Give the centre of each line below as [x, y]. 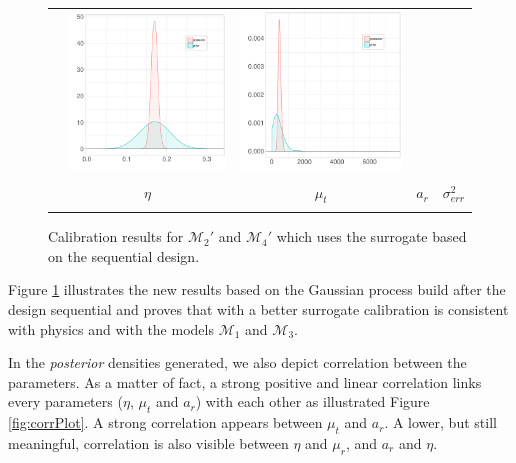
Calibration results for [116, 236]
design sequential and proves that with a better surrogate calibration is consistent [258, 308]
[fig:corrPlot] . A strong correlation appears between [165, 422]
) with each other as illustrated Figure [312, 401]
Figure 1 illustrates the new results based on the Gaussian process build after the [257, 289]
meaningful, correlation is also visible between [148, 442]
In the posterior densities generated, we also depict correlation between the [237, 362]
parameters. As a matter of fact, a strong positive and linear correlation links [245, 381]
